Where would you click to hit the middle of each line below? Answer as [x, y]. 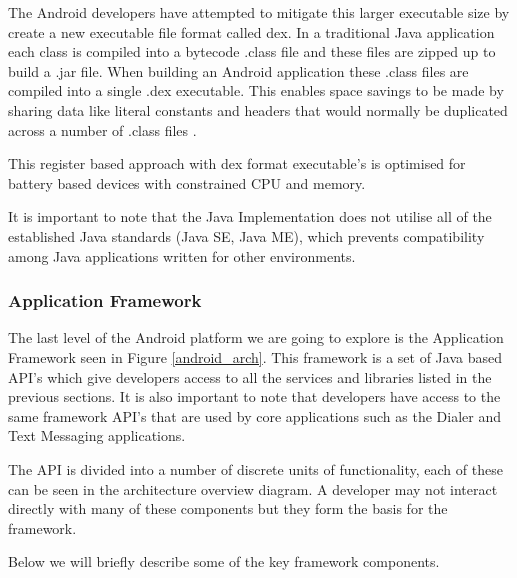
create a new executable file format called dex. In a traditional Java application [251, 31]
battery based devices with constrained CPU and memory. [187, 182]
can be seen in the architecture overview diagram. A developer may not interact [253, 488]
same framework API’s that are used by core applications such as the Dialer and [254, 415]
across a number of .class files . [102, 129]
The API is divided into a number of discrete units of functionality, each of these [255, 468]
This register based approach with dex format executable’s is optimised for [237, 163]
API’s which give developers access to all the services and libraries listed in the [250, 376]
